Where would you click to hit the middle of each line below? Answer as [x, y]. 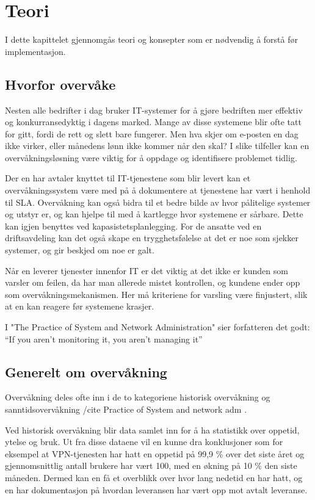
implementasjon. [35, 51]
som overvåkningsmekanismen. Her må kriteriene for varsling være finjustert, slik [156, 294]
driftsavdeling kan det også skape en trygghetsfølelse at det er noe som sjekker [152, 238]
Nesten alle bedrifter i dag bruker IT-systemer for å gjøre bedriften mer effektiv [154, 110]
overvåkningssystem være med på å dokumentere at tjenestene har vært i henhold [158, 190]
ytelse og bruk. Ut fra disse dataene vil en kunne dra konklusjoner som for [144, 442]
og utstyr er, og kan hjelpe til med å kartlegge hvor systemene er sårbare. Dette [154, 214]
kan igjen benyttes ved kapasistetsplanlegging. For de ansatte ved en [133, 226]
